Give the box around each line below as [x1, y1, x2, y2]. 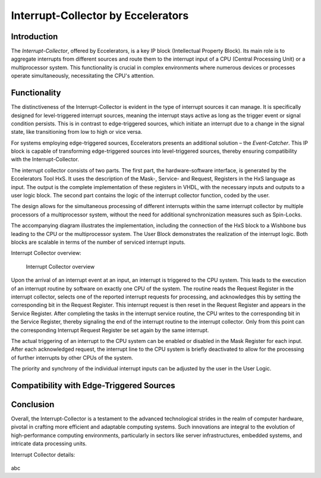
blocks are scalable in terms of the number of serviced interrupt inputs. [11, 238, 185, 246]
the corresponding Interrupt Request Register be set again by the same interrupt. [11, 326, 209, 334]
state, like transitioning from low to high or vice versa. [11, 128, 143, 136]
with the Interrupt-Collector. [11, 156, 80, 163]
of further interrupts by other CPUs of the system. [11, 354, 134, 361]
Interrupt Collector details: [11, 451, 75, 458]
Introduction [11, 32, 58, 42]
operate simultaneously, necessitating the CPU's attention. [11, 72, 155, 80]
